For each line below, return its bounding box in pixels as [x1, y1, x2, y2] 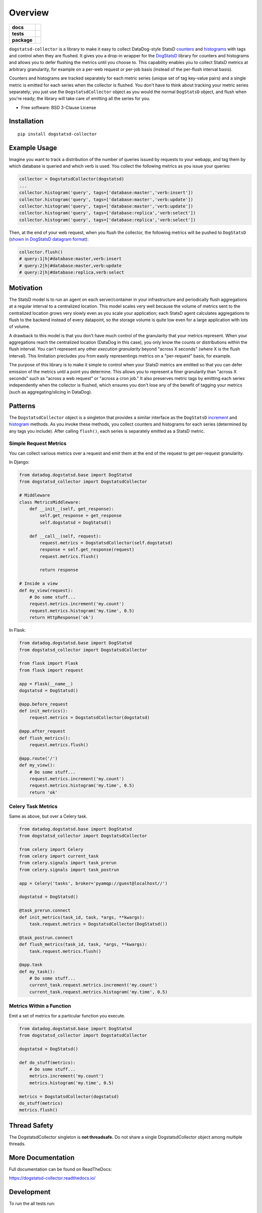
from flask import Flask [19, 660, 79, 666]
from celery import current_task [19, 853, 99, 859]
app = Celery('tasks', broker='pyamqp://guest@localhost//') [19, 881, 168, 886]
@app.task [19, 962, 43, 967]
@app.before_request [19, 701, 68, 707]
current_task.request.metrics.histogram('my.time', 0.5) [29, 989, 168, 995]
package [12, 36, 33, 43]
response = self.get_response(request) [39, 547, 134, 553]
